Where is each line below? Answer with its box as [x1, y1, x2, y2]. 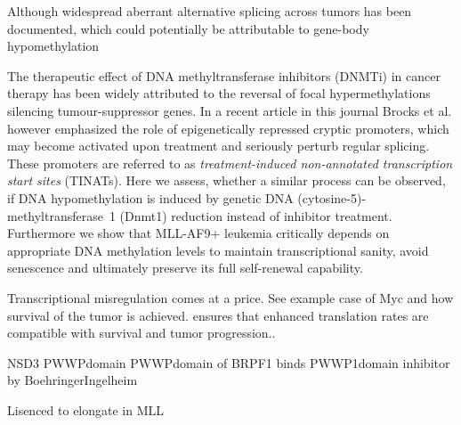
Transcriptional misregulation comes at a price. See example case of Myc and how [7, 288, 454, 306]
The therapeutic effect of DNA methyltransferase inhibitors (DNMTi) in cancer [7, 66, 441, 85]
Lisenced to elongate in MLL [7, 400, 165, 419]
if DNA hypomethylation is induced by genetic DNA [7, 188, 294, 207]
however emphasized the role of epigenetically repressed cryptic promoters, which [7, 119, 449, 137]
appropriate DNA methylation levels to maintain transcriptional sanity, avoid [7, 241, 429, 259]
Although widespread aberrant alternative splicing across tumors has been [7, 2, 412, 20]
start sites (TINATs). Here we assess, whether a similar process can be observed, [7, 171, 446, 190]
